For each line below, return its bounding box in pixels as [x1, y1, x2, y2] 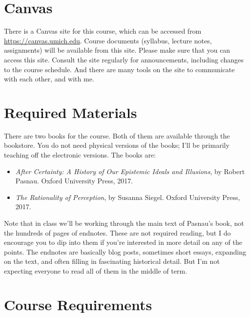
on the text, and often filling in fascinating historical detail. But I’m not [4, 256, 220, 266]
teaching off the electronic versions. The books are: [4, 150, 156, 159]
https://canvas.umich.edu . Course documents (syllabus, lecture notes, [4, 35, 212, 45]
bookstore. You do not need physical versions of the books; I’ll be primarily [4, 140, 229, 150]
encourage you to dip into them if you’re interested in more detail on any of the [4, 237, 242, 247]
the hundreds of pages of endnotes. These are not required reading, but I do [4, 227, 231, 238]
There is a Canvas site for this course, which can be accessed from [4, 26, 202, 36]
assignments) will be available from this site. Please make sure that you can [4, 45, 230, 55]
